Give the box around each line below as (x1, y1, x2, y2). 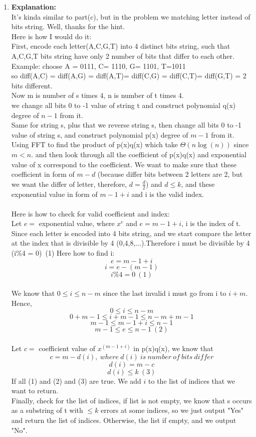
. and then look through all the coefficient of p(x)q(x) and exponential (31, 149, 246, 159)
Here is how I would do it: (11, 31, 92, 41)
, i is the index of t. (181, 218, 241, 229)
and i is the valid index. (131, 188, 204, 199)
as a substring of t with (11, 405, 83, 415)
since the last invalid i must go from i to (103, 288, 226, 298)
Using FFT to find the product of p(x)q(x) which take (11, 139, 178, 150)
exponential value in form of (11, 188, 98, 199)
